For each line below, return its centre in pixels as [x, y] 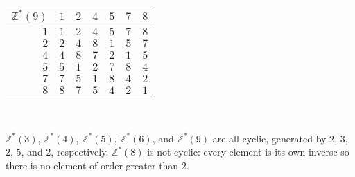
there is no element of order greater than [92, 165]
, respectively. [80, 152]
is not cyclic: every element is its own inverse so [248, 152]
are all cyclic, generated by [269, 138]
